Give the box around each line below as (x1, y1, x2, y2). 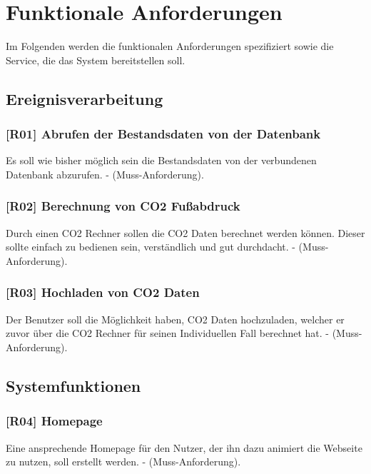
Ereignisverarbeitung (6, 87, 163, 109)
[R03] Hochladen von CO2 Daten (6, 283, 200, 301)
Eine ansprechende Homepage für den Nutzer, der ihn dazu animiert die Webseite (6, 440, 362, 455)
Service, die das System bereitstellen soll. (6, 52, 185, 67)
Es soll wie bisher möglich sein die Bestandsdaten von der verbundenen (6, 153, 317, 168)
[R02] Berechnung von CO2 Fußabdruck (6, 197, 240, 215)
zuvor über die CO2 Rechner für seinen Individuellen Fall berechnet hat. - (6, 326, 329, 341)
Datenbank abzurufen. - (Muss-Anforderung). (6, 166, 204, 181)
